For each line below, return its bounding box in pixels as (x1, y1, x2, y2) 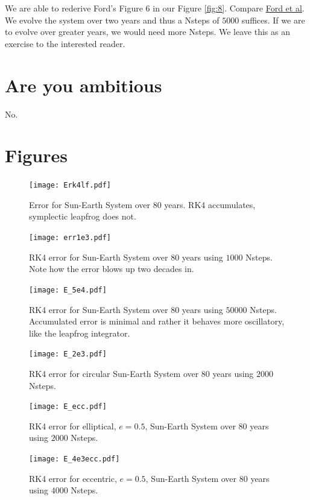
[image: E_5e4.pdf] (29, 285, 107, 294)
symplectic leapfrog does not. (29, 210, 136, 223)
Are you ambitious (5, 72, 162, 97)
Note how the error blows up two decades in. (29, 262, 194, 275)
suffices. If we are (241, 13, 305, 26)
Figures (5, 143, 68, 168)
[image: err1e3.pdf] (29, 233, 112, 242)
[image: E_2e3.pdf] (29, 350, 107, 359)
